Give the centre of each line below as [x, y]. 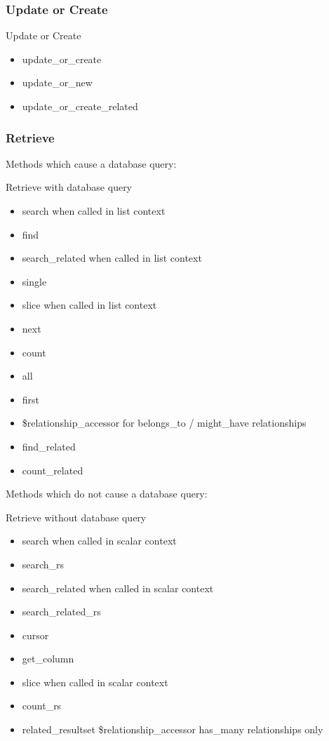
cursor [35, 635]
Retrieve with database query [69, 187]
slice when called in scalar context [95, 682]
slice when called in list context [89, 305]
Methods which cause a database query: [91, 163]
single [34, 281]
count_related [53, 470]
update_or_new [57, 82]
